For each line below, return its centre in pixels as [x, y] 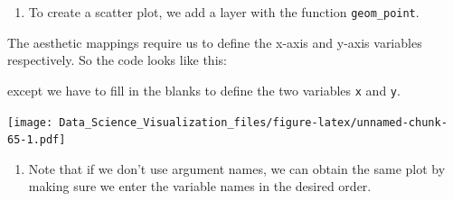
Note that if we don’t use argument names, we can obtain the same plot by [237, 168]
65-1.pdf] [37, 140]
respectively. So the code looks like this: [117, 60]
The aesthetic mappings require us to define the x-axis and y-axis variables [215, 42]
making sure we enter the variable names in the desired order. [200, 186]
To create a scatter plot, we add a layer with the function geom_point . [224, 12]
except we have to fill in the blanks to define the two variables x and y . [204, 90]
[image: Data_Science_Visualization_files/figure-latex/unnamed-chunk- [227, 122]
